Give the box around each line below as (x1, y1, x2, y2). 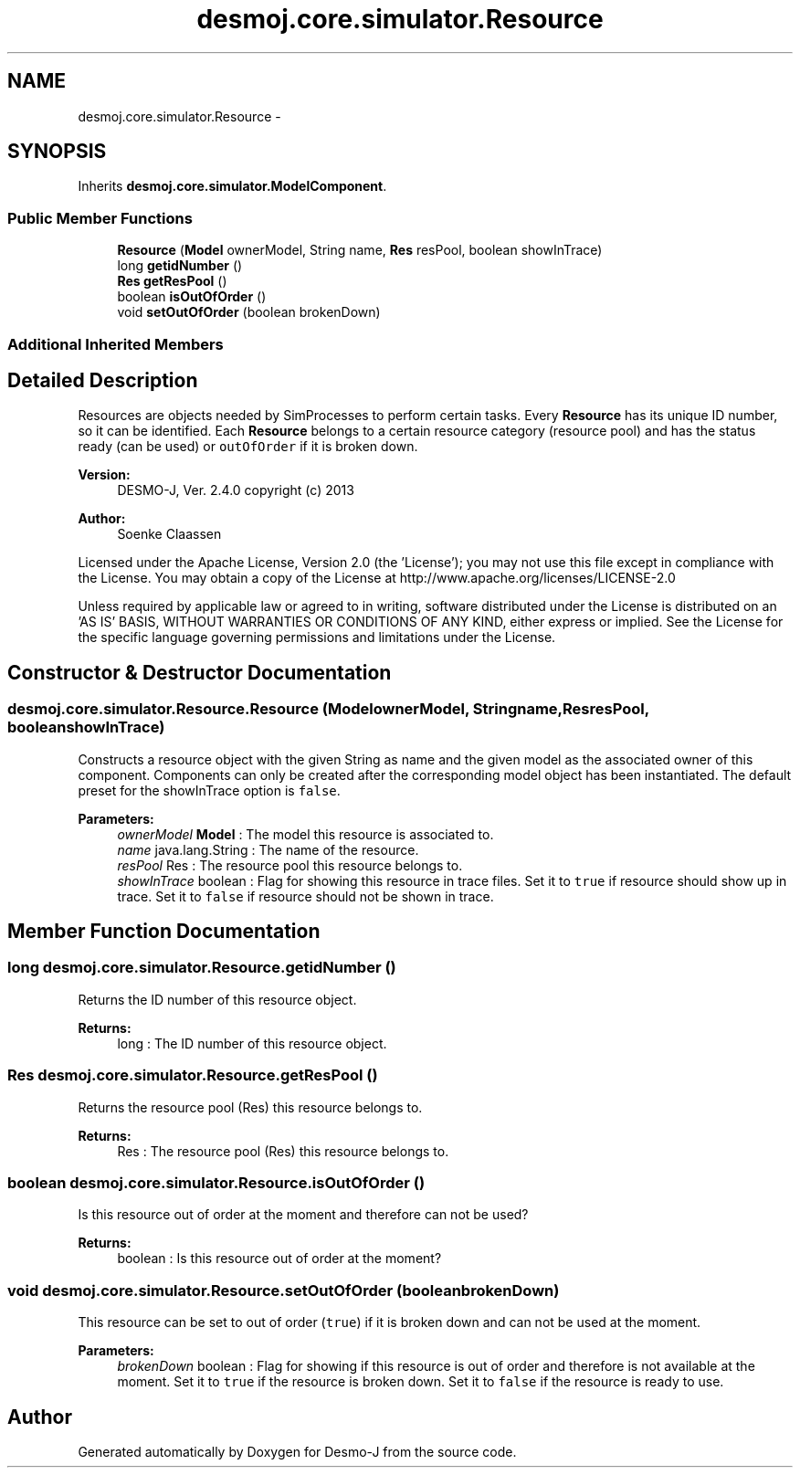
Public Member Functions (7, 208, 193, 227)
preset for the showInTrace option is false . (78, 782, 341, 798)
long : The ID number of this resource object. (117, 1035, 387, 1051)
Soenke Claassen (117, 526, 222, 543)
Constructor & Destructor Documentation (7, 660, 392, 684)
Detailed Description (7, 368, 198, 392)
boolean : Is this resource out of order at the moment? (117, 1250, 442, 1267)
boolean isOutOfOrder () (117, 289, 267, 305)
